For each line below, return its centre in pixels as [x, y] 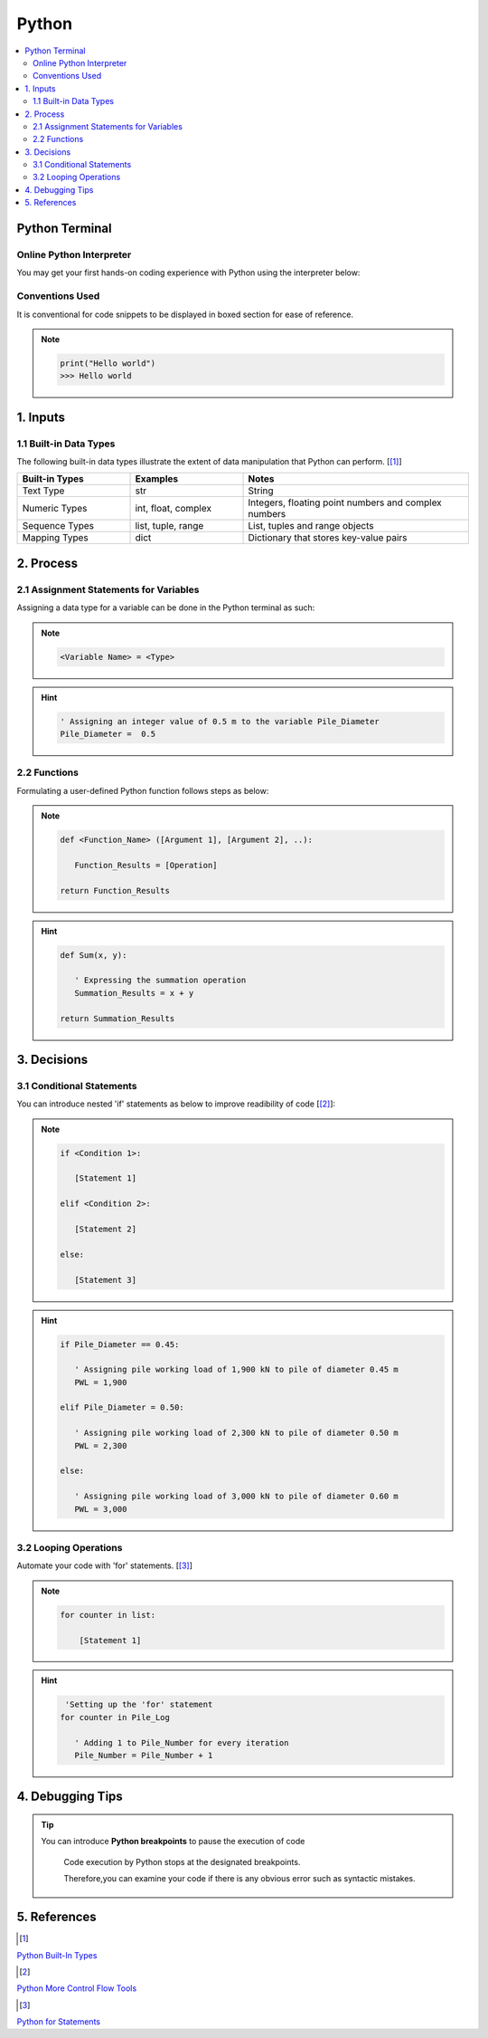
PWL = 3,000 [100, 1509]
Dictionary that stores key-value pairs [328, 538]
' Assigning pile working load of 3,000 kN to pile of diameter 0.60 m [236, 1497]
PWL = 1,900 [100, 1382]
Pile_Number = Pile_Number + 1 [143, 1756]
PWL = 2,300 [100, 1445]
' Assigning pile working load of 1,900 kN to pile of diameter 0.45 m [236, 1370]
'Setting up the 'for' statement [139, 1705]
